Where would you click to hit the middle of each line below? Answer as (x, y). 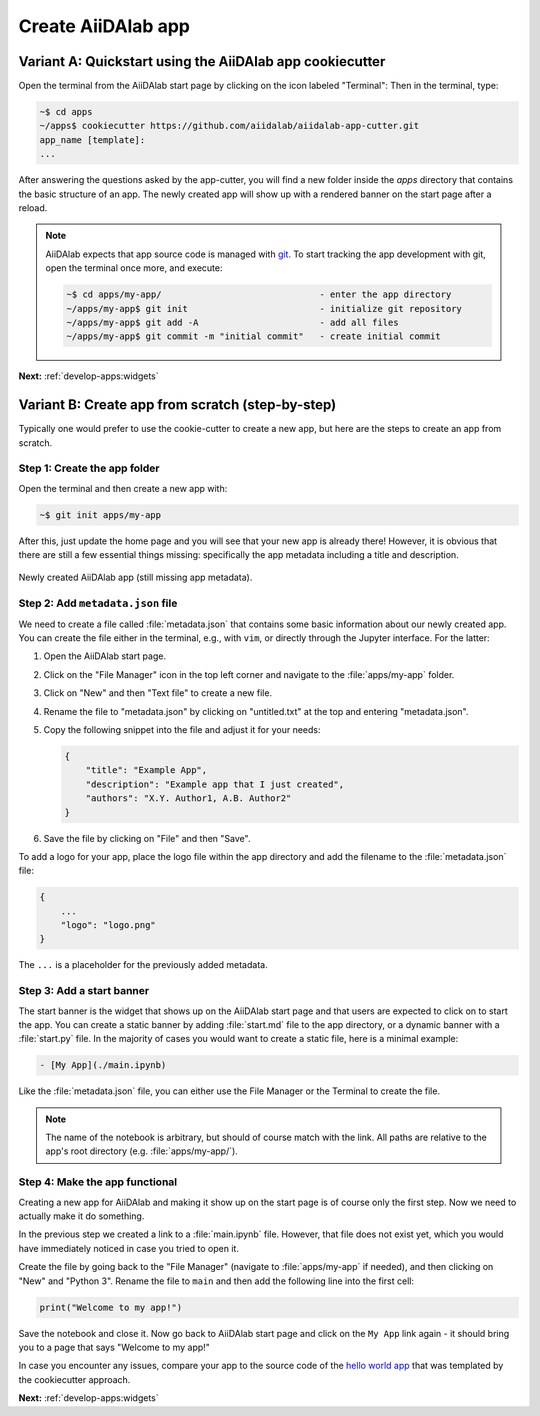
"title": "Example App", (146, 770)
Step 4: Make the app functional (98, 1182)
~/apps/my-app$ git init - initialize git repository (264, 308)
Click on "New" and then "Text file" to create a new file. (158, 693)
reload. (33, 207)
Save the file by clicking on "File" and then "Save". (147, 838)
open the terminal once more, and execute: (134, 268)
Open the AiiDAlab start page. (105, 656)
